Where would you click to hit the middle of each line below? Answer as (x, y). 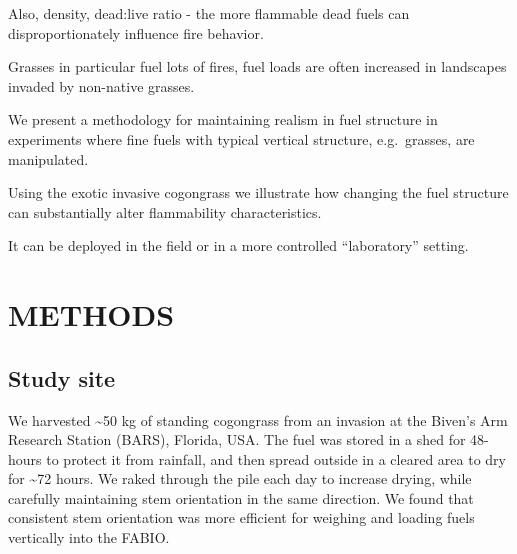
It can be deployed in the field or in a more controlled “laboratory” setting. (238, 245)
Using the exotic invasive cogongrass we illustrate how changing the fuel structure (258, 192)
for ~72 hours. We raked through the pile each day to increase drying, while (240, 478)
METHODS (91, 314)
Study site (62, 377)
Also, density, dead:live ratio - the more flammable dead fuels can (209, 13)
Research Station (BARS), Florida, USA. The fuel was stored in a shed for (237, 439)
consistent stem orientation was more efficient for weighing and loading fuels (241, 517)
